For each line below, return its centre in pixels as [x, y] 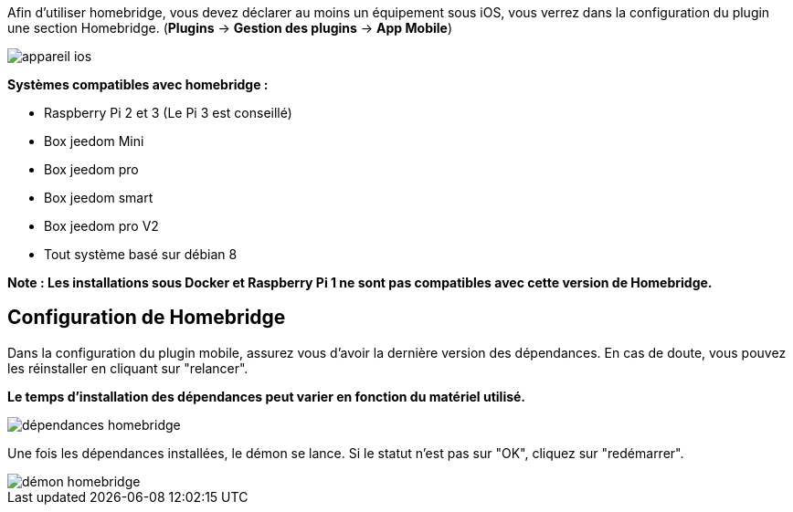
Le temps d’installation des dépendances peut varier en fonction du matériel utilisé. [267, 396]
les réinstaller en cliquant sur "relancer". [128, 368]
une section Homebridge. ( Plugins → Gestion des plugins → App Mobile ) [230, 28]
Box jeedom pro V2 [101, 226]
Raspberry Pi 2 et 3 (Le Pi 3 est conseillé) [168, 113]
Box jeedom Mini [94, 141]
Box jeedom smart [99, 198]
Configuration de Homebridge [147, 318]
